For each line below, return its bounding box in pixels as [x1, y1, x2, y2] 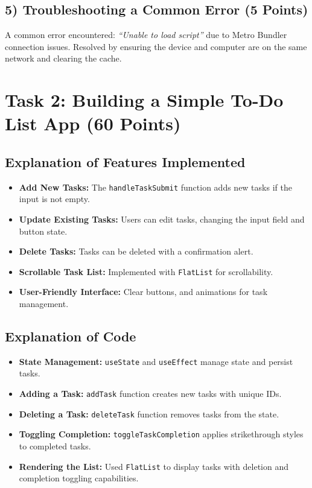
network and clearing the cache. [5, 52, 122, 65]
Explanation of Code [5, 327, 136, 346]
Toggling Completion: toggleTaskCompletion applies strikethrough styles [19, 428, 304, 440]
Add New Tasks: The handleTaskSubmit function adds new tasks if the [19, 180, 292, 193]
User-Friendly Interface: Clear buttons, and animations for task [19, 285, 268, 298]
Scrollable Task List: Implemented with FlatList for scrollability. [19, 265, 273, 277]
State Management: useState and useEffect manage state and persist [19, 355, 293, 367]
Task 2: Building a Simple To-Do [5, 87, 284, 112]
